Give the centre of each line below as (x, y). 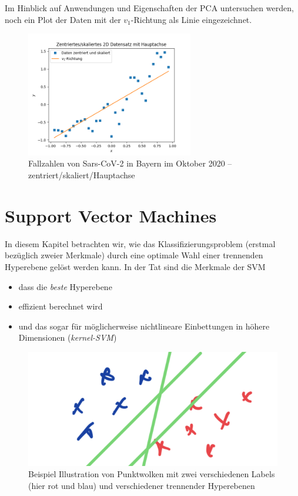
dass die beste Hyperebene (65, 286)
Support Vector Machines (111, 215)
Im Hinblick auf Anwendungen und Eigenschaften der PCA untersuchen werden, (149, 8)
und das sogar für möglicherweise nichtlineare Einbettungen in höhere (144, 326)
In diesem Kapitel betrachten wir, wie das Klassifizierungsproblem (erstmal (140, 243)
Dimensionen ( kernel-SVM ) (68, 337)
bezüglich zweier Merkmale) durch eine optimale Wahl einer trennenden (134, 255)
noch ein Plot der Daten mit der (63, 19)
